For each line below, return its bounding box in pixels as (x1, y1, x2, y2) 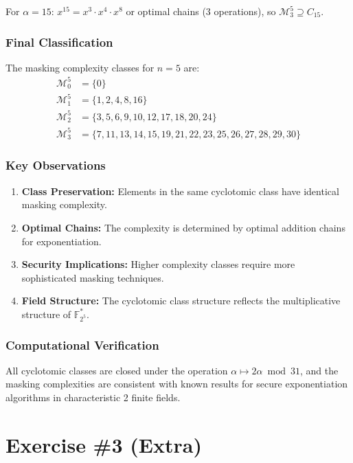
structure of (21, 306, 71, 321)
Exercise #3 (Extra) (5, 430, 202, 458)
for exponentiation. (21, 234, 102, 248)
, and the (299, 363, 339, 377)
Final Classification (5, 33, 113, 50)
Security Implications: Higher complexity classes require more (21, 257, 295, 271)
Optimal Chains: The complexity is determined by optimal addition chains (21, 220, 345, 234)
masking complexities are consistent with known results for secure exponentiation (5, 376, 348, 391)
